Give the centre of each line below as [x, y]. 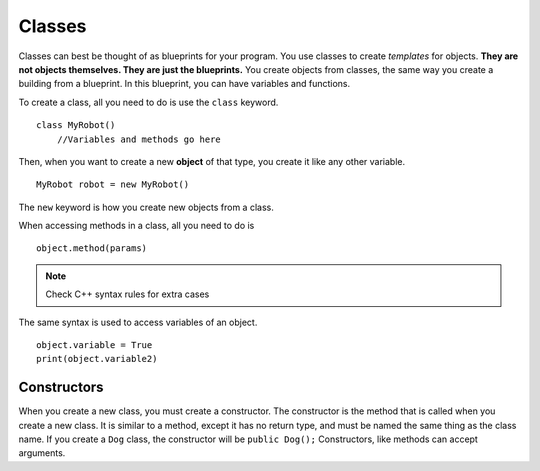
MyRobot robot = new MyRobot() [113, 184]
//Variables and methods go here [139, 139]
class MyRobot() [76, 125]
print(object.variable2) [97, 359]
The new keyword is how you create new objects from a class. [146, 207]
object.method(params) [92, 248]
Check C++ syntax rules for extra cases [127, 294]
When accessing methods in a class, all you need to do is [136, 226]
